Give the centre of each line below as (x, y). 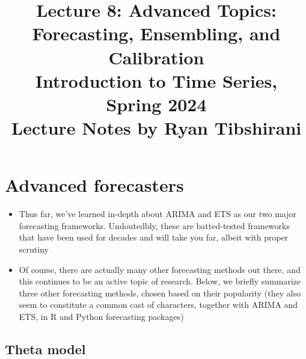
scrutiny (34, 249)
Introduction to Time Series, (156, 80)
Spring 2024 (156, 104)
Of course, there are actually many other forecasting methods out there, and (160, 269)
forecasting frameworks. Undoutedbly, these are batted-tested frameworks (154, 225)
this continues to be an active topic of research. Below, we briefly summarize (160, 281)
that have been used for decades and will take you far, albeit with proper (154, 237)
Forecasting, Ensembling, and (156, 33)
